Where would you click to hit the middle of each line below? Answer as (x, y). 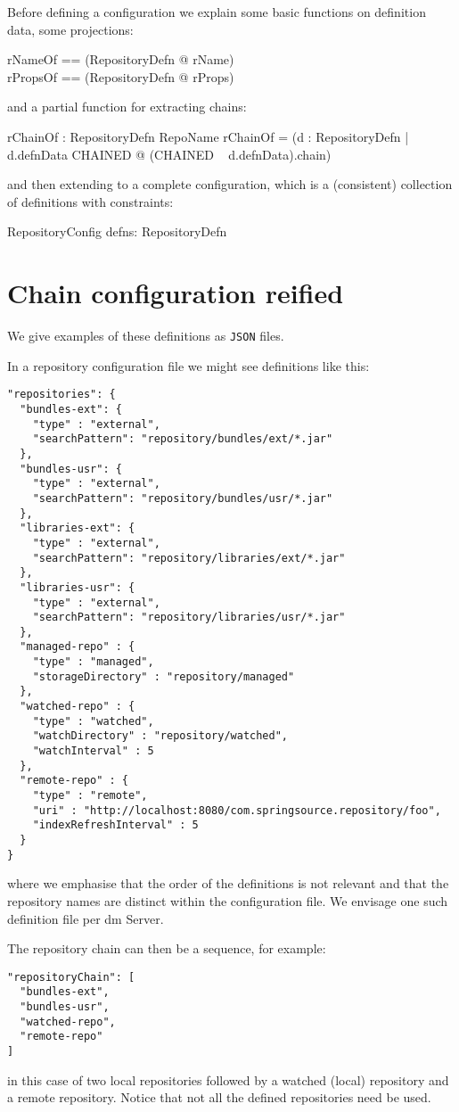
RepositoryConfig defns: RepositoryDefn (117, 231)
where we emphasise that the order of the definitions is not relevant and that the (228, 883)
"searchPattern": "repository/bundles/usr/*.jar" (183, 498)
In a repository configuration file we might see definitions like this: (189, 365)
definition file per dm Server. (86, 918)
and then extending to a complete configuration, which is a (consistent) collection (230, 184)
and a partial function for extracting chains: (127, 107)
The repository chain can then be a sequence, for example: (167, 948)
